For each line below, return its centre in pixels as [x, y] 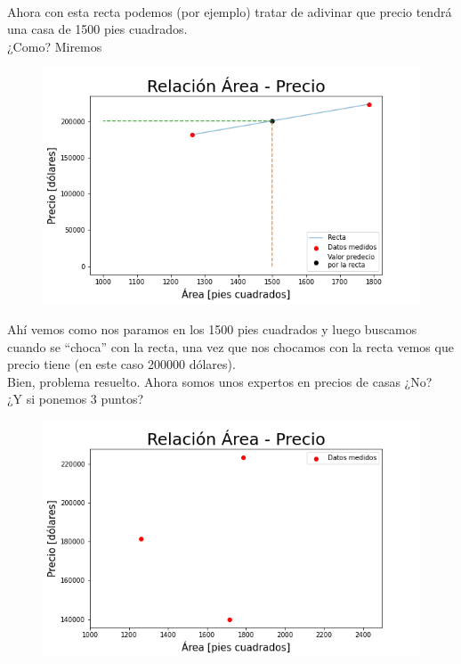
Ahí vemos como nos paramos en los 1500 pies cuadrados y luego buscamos [212, 328]
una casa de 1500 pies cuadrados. [97, 29]
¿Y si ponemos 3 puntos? [76, 399]
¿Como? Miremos [55, 46]
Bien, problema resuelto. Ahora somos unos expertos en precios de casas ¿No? [220, 381]
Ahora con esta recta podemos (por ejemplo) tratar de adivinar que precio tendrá [230, 11]
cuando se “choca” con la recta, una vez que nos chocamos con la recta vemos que [230, 346]
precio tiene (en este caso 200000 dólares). [121, 364]
